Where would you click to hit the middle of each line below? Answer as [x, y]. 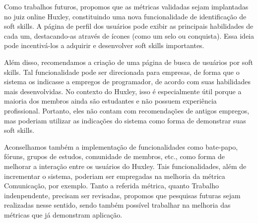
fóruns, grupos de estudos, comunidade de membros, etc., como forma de [115, 156]
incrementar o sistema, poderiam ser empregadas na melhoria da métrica [115, 176]
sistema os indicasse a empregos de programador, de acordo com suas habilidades [128, 82]
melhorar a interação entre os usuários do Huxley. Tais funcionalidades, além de [125, 166]
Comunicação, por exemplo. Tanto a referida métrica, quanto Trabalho [112, 186]
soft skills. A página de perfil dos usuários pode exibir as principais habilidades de [129, 26]
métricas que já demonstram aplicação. [63, 214]
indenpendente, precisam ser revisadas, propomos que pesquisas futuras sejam [122, 195]
